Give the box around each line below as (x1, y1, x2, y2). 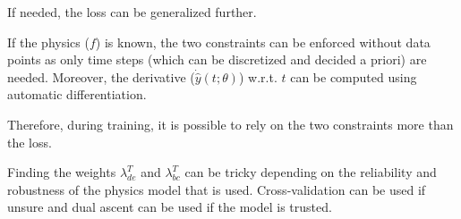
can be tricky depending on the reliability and (184, 163, 437, 181)
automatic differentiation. (7, 85, 147, 104)
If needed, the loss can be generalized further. (7, 3, 257, 21)
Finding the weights (7, 163, 116, 181)
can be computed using (290, 67, 417, 86)
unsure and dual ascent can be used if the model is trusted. (7, 198, 332, 216)
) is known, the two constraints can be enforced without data (95, 32, 431, 51)
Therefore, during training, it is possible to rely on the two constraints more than (7, 114, 454, 133)
